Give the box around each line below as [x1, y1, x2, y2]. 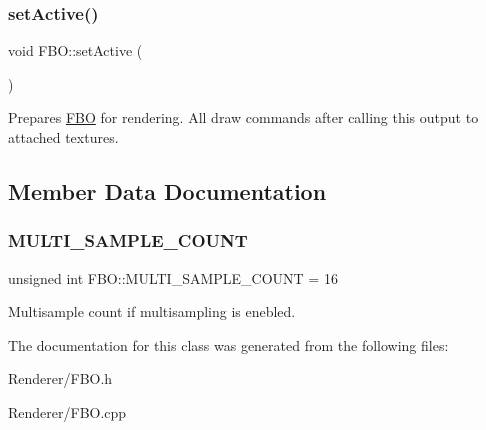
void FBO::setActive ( [8, 40, 143, 61]
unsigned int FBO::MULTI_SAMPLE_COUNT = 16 [8, 267, 338, 288]
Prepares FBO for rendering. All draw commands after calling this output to [8, 107, 479, 128]
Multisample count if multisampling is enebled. [8, 301, 296, 322]
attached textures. [8, 127, 119, 147]
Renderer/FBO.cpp [8, 401, 127, 422]
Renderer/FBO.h [8, 368, 113, 389]
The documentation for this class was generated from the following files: [8, 334, 449, 355]
